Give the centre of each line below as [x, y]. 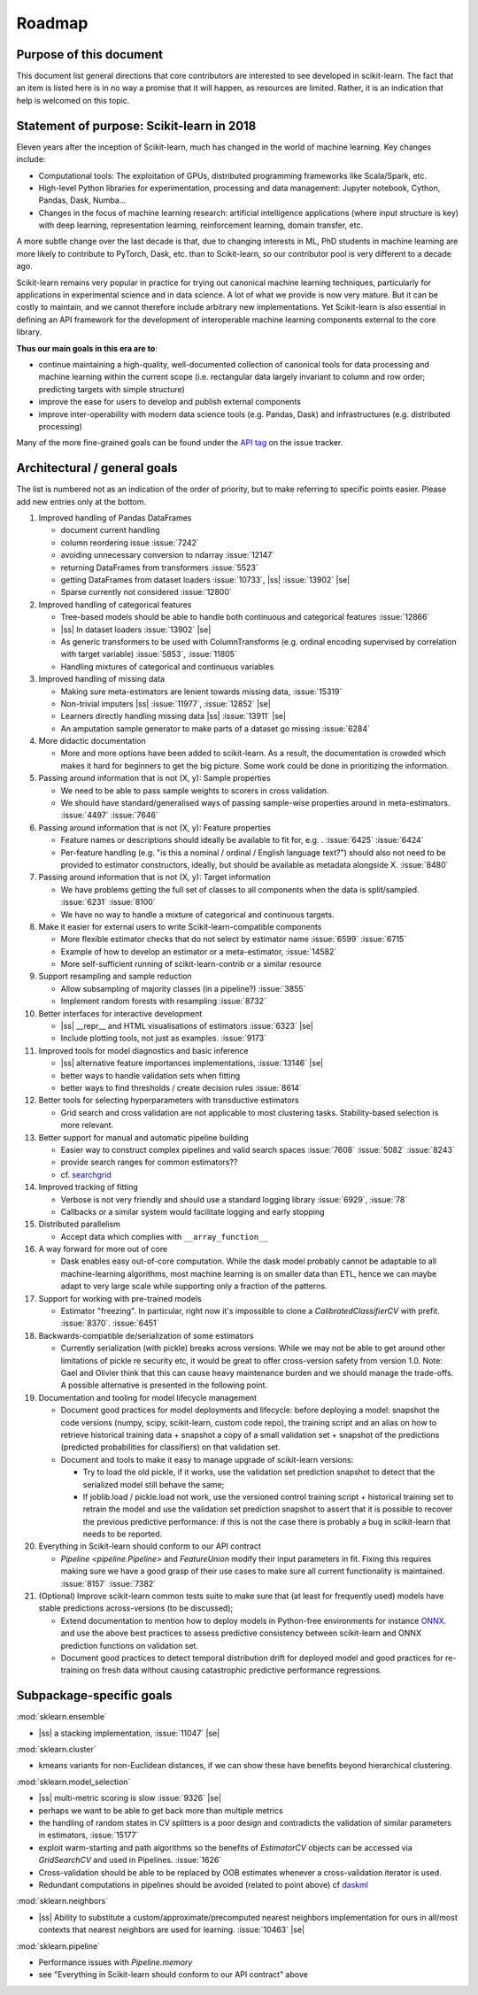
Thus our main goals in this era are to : [87, 348]
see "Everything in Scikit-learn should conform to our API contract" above [173, 1975]
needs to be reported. [123, 1534]
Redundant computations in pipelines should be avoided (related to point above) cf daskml [204, 1884]
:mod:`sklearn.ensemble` [62, 1717]
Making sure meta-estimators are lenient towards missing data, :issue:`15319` [201, 692]
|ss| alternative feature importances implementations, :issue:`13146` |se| [192, 1063]
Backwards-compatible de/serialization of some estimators [146, 1335]
